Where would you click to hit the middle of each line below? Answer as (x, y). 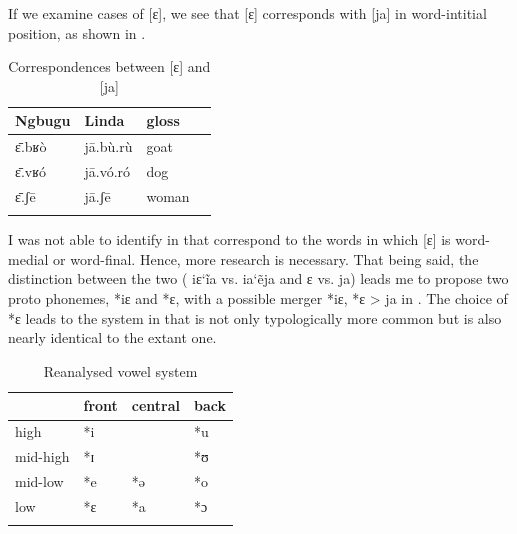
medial (28, 258)
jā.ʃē (97, 195)
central (156, 405)
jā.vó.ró (107, 171)
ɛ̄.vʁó (30, 171)
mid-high (42, 456)
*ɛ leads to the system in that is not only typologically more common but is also (255, 317)
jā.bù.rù (108, 146)
